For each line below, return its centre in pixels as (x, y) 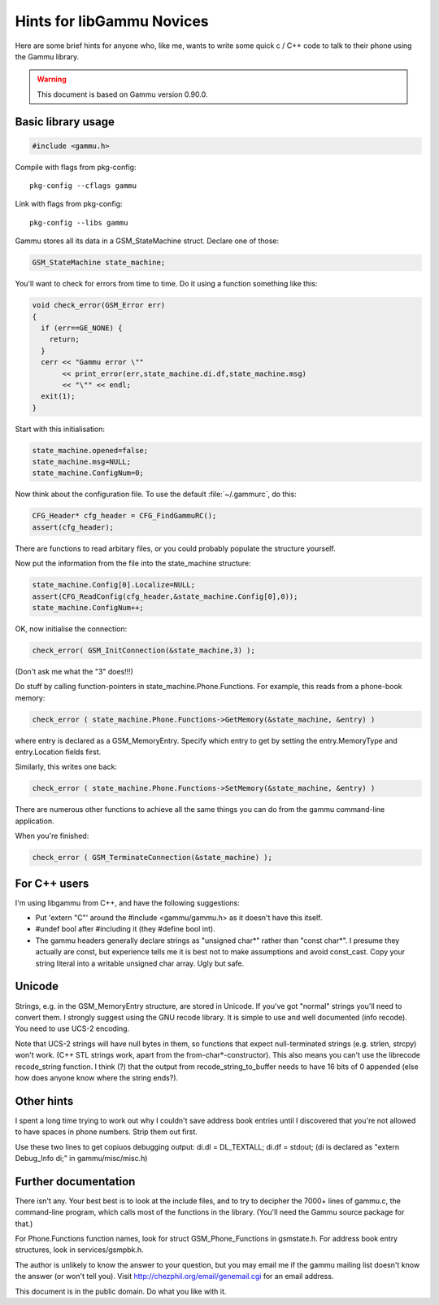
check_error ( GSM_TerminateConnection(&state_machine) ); (152, 858)
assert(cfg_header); (73, 527)
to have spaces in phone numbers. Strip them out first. (106, 1132)
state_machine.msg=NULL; (82, 462)
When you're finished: (52, 836)
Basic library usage (65, 122)
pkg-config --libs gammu (79, 223)
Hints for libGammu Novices (112, 21)
